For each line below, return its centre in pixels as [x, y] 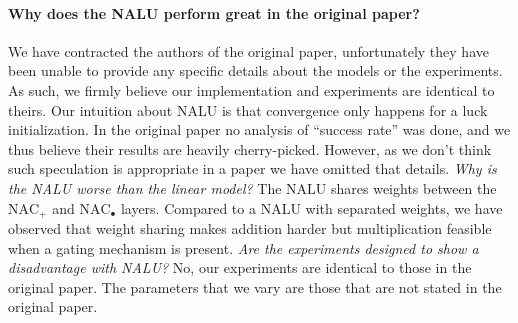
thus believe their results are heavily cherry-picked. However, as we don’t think [250, 148]
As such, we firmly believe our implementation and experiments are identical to [251, 89]
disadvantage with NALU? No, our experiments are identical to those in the [240, 267]
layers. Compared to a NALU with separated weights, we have [311, 207]
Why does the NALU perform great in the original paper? [214, 12]
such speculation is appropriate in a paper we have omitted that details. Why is [252, 168]
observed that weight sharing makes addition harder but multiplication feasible [250, 228]
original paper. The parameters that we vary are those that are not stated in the [255, 286]
